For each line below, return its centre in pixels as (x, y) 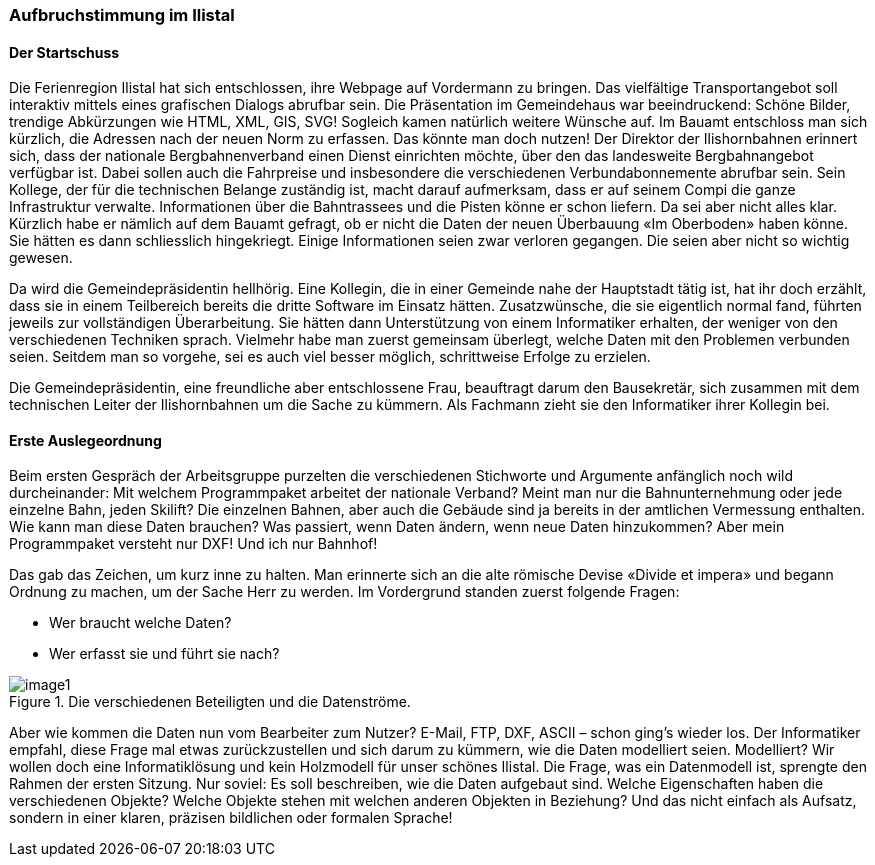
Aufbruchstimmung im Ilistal (122, 15)
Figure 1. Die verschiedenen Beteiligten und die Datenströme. (210, 702)
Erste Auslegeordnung (85, 440)
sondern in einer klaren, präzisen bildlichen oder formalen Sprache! (231, 818)
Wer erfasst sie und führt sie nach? (164, 654)
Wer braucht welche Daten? (140, 623)
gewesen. (41, 258)
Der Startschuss (64, 52)
